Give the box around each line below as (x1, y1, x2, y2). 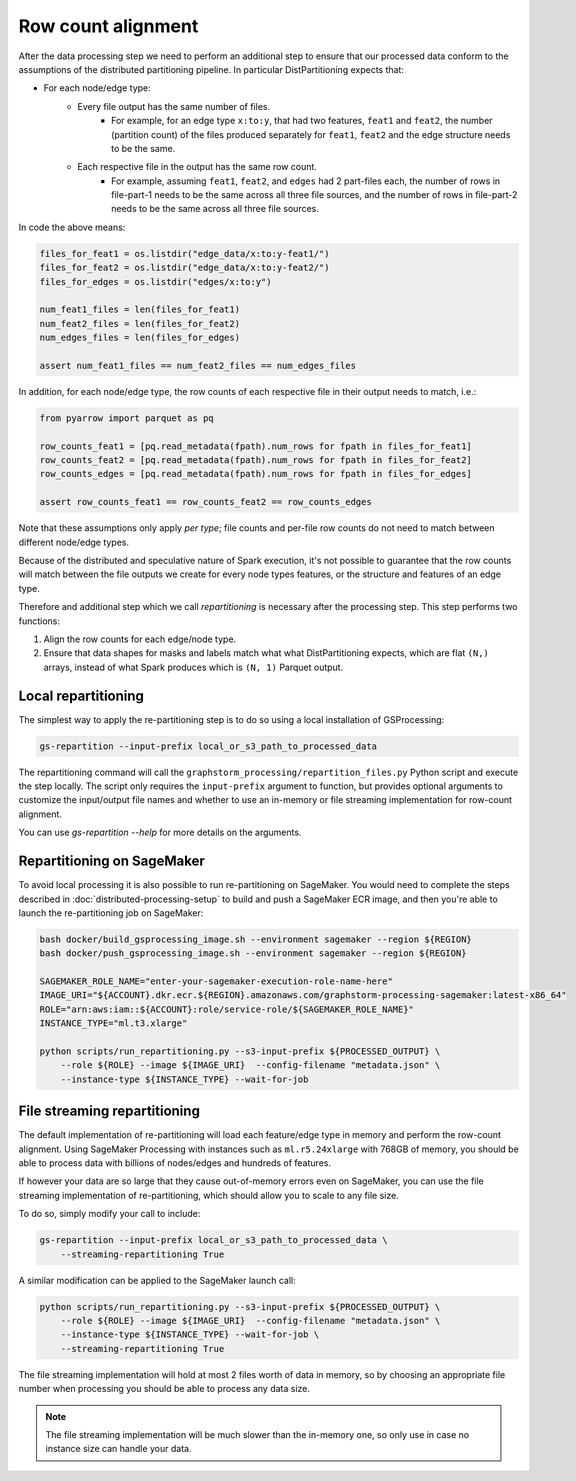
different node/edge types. (18, 536, 130, 548)
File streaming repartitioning (18, 1103, 200, 1120)
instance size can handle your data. (45, 1443, 192, 1455)
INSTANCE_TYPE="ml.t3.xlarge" (39, 1018, 188, 1029)
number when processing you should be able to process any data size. (18, 1383, 310, 1395)
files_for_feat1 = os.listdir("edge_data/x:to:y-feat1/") (39, 248, 330, 259)
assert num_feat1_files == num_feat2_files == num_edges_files (39, 360, 357, 371)
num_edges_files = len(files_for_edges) (39, 332, 240, 344)
